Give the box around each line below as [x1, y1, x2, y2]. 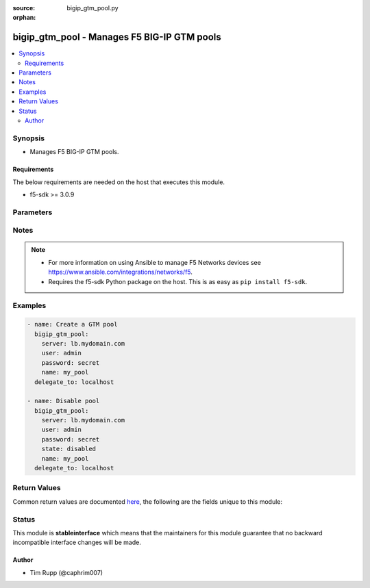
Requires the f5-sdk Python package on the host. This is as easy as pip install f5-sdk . [48, 277, 308, 285]
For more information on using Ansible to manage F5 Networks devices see [48, 258, 262, 266]
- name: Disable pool [27, 397, 100, 405]
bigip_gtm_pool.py [66, 4, 119, 12]
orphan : [12, 14, 36, 22]
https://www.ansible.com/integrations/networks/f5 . [48, 268, 193, 277]
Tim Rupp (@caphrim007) [29, 568, 103, 576]
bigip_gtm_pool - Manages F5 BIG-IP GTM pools [12, 31, 222, 43]
